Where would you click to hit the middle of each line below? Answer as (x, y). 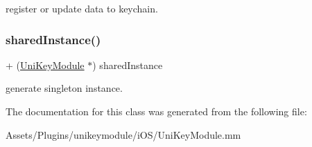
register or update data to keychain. (82, 8)
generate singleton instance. (64, 88)
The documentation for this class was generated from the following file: (156, 111)
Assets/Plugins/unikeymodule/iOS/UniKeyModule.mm (123, 134)
